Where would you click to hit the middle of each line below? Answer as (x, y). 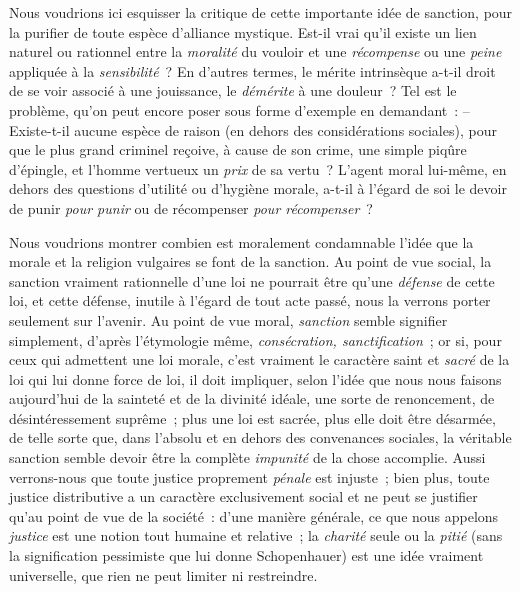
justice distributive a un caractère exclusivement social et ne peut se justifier (243, 496)
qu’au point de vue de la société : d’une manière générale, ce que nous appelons (254, 515)
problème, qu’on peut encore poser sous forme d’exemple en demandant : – (239, 109)
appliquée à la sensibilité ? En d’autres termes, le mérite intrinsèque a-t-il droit (252, 70)
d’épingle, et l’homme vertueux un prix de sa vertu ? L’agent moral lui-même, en (258, 168)
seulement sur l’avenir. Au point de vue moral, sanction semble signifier (228, 319)
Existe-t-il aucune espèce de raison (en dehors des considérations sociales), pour (253, 129)
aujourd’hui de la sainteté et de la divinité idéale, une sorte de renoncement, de (252, 398)
